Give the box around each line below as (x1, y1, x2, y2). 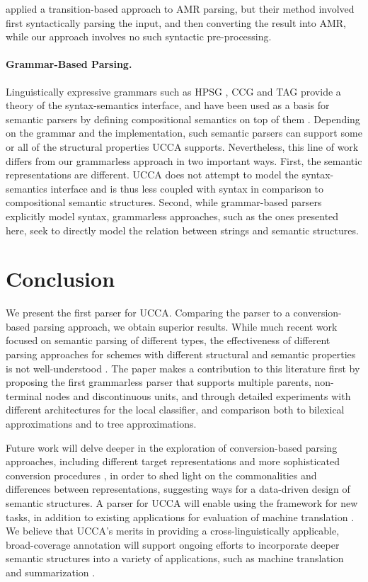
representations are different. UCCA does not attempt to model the (6, 167, 299, 182)
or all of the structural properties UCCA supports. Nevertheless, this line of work (6, 139, 359, 154)
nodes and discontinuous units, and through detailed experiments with (45, 388, 351, 403)
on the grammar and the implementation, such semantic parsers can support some (6, 125, 362, 140)
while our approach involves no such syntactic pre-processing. (6, 29, 272, 44)
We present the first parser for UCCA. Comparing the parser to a (6, 305, 290, 320)
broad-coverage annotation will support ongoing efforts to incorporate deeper (6, 537, 340, 552)
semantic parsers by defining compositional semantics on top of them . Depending (6, 111, 360, 126)
